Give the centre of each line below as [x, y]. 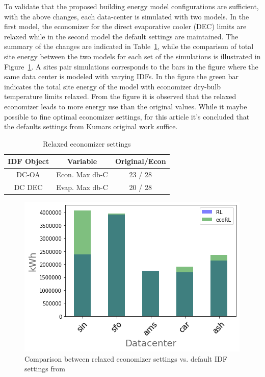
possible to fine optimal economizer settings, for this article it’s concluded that [127, 116]
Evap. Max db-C [82, 187]
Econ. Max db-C [82, 174]
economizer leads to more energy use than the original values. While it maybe [126, 106]
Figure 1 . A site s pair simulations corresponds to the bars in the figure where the [131, 66]
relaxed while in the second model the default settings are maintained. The [121, 36]
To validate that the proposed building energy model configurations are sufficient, [131, 6]
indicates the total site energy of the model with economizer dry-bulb [112, 86]
